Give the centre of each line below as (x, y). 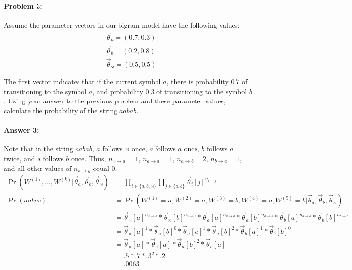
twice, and (20, 158)
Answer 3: (21, 130)
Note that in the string (39, 149)
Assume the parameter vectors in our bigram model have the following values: (122, 24)
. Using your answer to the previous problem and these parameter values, (115, 101)
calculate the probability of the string (61, 110)
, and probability (118, 91)
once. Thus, (88, 158)
